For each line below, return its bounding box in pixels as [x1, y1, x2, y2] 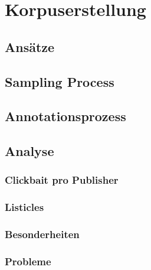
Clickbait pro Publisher [5, 173, 119, 187]
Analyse [5, 142, 54, 160]
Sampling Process [5, 72, 114, 90]
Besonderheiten [5, 227, 80, 242]
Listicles [5, 200, 44, 214]
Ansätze [5, 37, 55, 56]
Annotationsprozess [5, 107, 126, 125]
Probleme [5, 253, 51, 268]
